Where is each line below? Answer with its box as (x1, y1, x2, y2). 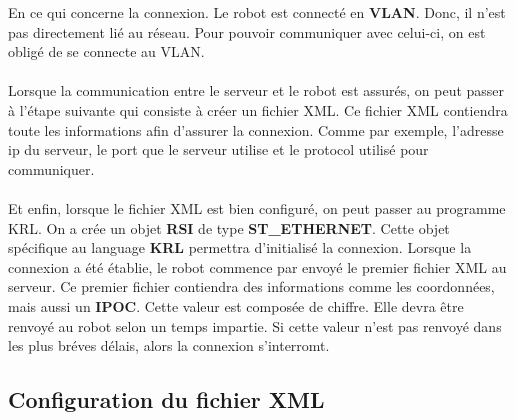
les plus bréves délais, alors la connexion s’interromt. (8, 335, 330, 356)
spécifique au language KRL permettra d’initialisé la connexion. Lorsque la (8, 237, 472, 258)
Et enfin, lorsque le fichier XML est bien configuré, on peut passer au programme (8, 197, 506, 218)
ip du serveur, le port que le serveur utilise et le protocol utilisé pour (8, 139, 429, 160)
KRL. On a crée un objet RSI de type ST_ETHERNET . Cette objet (8, 217, 450, 238)
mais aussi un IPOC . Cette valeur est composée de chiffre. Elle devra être (8, 295, 464, 316)
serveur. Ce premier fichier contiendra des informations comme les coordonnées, (8, 276, 495, 297)
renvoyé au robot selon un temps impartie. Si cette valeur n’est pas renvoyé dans (8, 315, 502, 336)
